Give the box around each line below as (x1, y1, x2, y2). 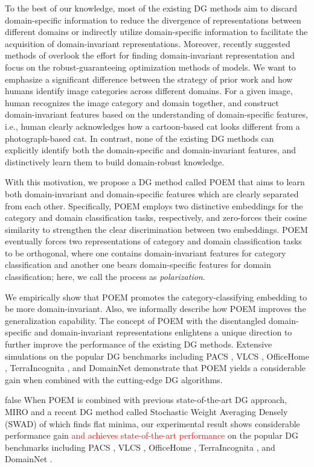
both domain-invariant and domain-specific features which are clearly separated (5, 187, 299, 200)
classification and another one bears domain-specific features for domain (5, 258, 271, 271)
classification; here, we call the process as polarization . (5, 270, 205, 283)
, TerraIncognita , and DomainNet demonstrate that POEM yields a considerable (5, 361, 306, 374)
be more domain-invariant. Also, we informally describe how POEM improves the (5, 302, 306, 315)
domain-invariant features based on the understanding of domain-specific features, (5, 108, 308, 121)
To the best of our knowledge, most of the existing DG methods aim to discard (5, 2, 298, 14)
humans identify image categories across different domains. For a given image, (5, 84, 293, 97)
